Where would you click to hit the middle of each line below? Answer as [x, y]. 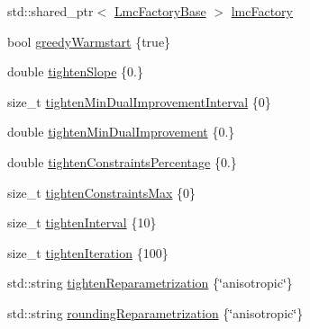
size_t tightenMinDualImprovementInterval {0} [139, 101]
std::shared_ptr [50, 11]
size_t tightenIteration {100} [88, 252]
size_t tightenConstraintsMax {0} [102, 192]
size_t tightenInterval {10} [82, 222]
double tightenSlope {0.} [75, 71]
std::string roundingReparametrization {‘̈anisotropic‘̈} [155, 312]
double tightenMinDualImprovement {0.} [121, 132]
